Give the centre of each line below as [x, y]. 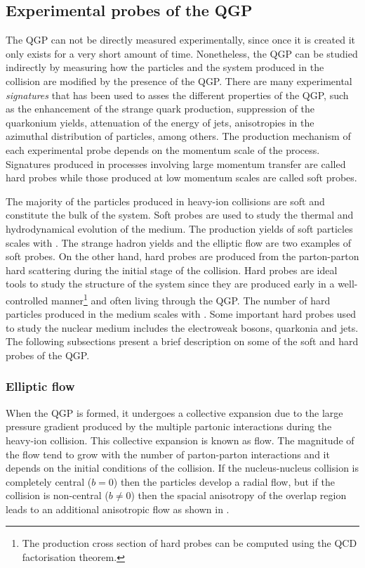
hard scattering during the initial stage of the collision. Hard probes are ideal [172, 270]
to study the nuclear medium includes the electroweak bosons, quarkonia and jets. [182, 327]
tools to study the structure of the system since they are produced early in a [170, 284]
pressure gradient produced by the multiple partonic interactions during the [169, 426]
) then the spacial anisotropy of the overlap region [239, 495]
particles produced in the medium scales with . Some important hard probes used [181, 314]
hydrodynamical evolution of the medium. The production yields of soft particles [179, 228]
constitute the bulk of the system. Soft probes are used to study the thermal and [180, 215]
